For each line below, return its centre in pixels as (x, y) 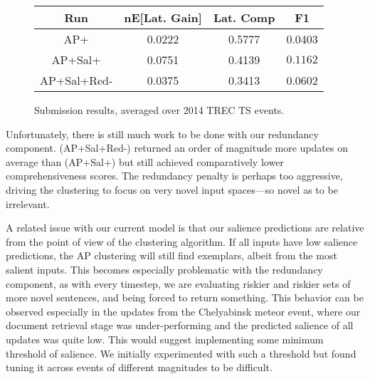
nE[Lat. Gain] (163, 17)
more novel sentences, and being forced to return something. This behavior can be (185, 297)
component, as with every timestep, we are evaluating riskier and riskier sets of (178, 283)
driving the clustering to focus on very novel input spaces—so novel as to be (172, 189)
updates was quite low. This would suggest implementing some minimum (165, 339)
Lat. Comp (244, 17)
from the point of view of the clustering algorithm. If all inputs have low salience (182, 241)
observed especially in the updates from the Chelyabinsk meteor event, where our (183, 311)
